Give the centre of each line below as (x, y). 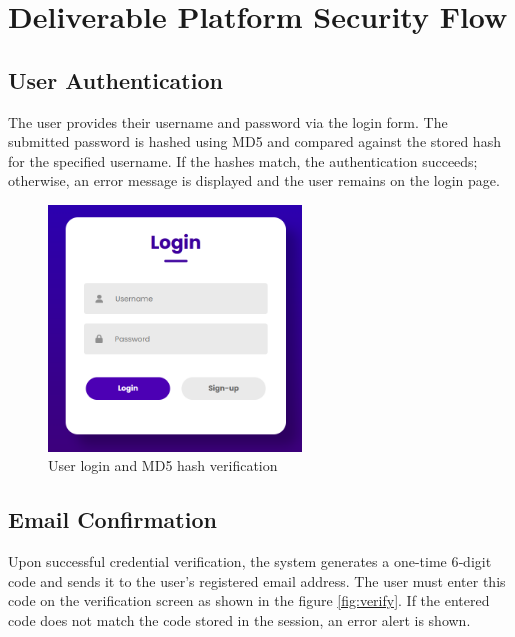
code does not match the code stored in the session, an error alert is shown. (239, 619)
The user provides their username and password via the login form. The (228, 121)
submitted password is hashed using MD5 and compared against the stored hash (254, 141)
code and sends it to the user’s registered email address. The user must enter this (257, 580)
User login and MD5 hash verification (163, 465)
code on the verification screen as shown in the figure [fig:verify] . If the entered (249, 600)
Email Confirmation (112, 519)
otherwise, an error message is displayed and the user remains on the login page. (254, 180)
